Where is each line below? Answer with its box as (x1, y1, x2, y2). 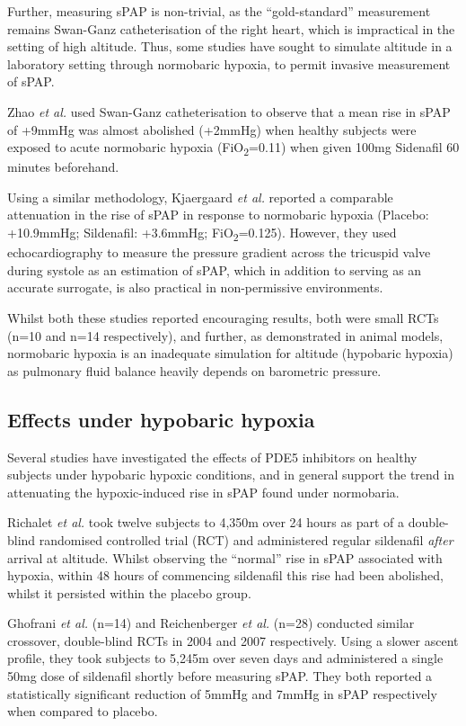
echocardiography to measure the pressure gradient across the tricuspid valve (7, 243, 431, 262)
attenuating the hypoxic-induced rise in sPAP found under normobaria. (7, 482, 400, 501)
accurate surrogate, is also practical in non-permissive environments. (7, 278, 383, 297)
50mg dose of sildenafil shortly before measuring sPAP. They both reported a (7, 667, 433, 686)
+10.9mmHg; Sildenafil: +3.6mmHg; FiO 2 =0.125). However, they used (7, 223, 397, 244)
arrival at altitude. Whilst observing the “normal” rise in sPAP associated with (7, 548, 443, 567)
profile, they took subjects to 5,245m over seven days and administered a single (7, 649, 444, 668)
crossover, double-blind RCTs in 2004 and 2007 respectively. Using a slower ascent (7, 631, 459, 650)
